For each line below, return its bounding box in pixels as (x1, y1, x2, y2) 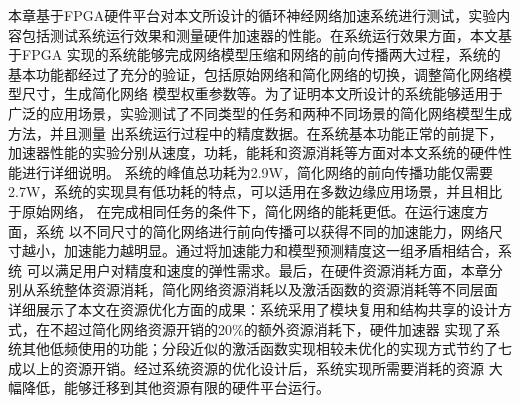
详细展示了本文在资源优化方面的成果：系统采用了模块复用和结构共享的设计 (8, 298, 498, 319)
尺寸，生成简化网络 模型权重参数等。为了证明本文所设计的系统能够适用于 (21, 83, 503, 104)
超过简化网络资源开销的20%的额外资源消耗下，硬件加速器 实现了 (63, 318, 487, 339)
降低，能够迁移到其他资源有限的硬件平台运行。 (21, 377, 330, 398)
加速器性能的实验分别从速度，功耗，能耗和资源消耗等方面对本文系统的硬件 (8, 142, 498, 163)
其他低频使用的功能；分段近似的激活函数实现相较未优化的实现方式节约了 (21, 338, 498, 359)
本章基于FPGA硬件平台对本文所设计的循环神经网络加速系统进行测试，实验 (8, 5, 497, 25)
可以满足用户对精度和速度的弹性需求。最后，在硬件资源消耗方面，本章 (26, 259, 489, 280)
